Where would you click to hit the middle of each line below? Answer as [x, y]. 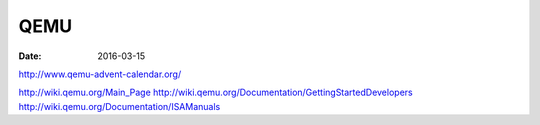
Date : [30, 56]
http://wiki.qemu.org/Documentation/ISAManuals [119, 106]
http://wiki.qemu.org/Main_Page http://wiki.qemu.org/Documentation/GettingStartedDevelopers [216, 92]
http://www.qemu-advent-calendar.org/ [100, 74]
